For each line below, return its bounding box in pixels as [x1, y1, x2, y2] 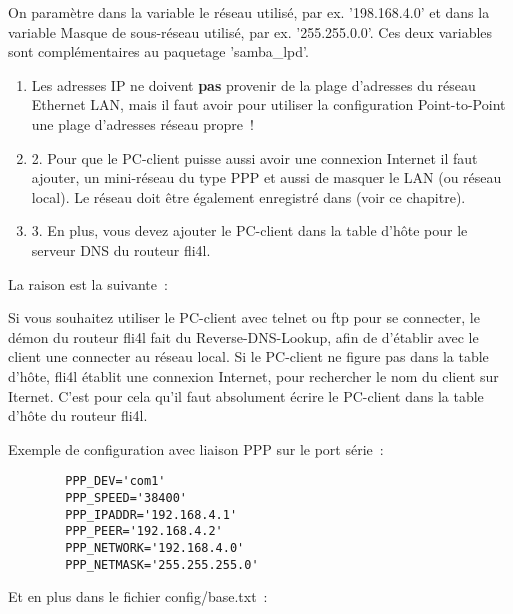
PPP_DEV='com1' [65, 474, 166, 489]
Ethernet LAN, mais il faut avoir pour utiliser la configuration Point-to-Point [31, 94, 506, 115]
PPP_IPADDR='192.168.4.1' [65, 507, 238, 522]
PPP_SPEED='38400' [65, 490, 187, 505]
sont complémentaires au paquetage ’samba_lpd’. [8, 41, 309, 62]
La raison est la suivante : [8, 273, 168, 294]
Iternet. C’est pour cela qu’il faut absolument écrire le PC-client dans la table [8, 385, 484, 406]
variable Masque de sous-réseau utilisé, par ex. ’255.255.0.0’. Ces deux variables [8, 21, 493, 42]
